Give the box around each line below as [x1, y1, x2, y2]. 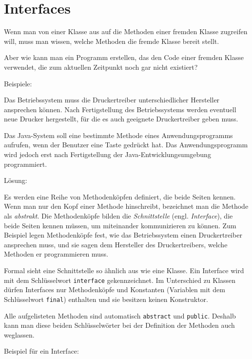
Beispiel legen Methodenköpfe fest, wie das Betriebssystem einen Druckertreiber [4, 230, 242, 240]
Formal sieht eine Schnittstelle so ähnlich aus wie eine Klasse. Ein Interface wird [4, 265, 244, 275]
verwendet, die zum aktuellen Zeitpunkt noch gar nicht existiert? [4, 61, 198, 72]
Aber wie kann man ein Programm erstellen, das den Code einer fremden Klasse [4, 52, 244, 62]
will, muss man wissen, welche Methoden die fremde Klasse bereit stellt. [4, 36, 219, 46]
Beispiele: [4, 78, 32, 88]
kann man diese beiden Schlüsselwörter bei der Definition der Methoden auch [4, 320, 235, 330]
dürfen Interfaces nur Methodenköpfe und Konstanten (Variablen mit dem [4, 284, 225, 295]
